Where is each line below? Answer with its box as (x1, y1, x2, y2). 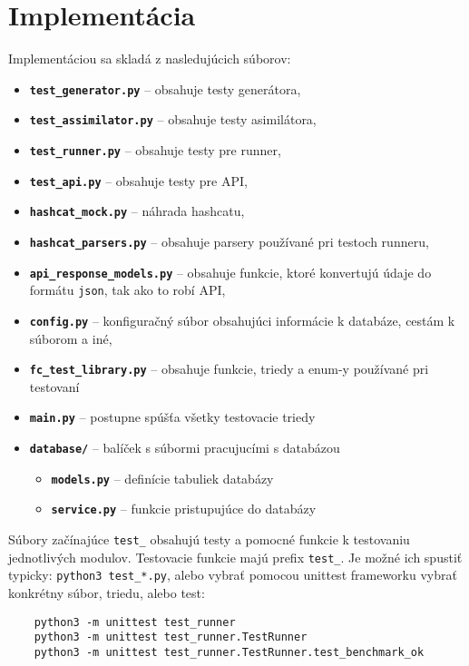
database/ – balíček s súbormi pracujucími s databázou (29, 438, 340, 457)
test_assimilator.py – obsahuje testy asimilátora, (29, 110, 317, 129)
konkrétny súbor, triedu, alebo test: (8, 583, 205, 602)
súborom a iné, (29, 328, 112, 348)
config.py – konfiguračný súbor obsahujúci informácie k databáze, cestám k (29, 310, 455, 329)
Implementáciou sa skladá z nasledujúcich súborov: (8, 49, 291, 68)
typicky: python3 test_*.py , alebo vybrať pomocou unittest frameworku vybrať (8, 565, 457, 584)
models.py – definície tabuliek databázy (51, 468, 274, 487)
